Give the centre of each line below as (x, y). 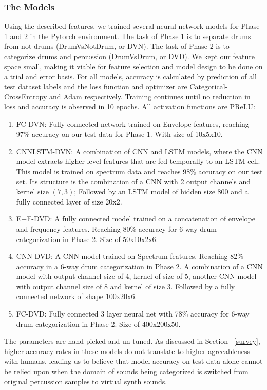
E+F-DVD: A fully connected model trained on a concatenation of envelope (136, 219)
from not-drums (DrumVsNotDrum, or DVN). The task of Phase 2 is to (117, 46)
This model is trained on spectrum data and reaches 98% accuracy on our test (139, 171)
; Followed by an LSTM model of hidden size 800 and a (161, 191)
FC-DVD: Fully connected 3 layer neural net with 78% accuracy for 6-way (133, 314)
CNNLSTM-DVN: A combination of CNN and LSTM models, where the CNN (139, 151)
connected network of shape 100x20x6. (77, 296)
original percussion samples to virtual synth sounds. (86, 381)
